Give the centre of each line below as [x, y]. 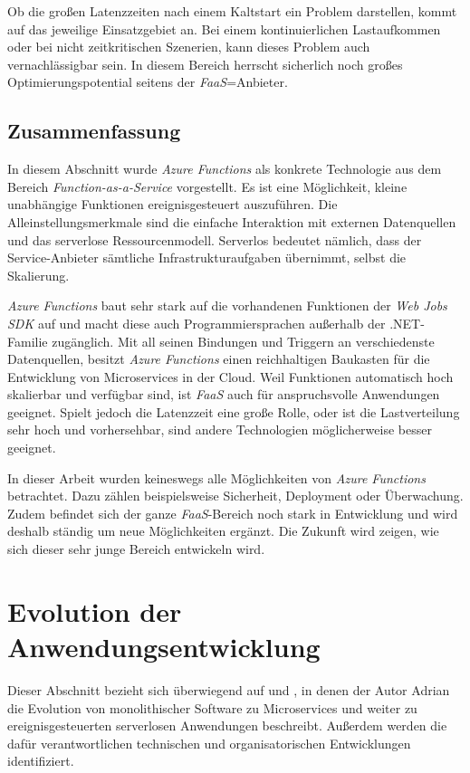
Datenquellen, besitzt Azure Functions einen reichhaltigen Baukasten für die [219, 359]
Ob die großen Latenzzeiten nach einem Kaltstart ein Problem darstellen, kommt [232, 11]
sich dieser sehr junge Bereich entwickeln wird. [136, 549]
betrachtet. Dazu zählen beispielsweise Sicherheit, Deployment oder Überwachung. [235, 496]
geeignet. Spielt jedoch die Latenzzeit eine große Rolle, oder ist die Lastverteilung [234, 411]
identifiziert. [41, 761]
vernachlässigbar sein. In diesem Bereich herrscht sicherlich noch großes [205, 64]
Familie [28, 341]
